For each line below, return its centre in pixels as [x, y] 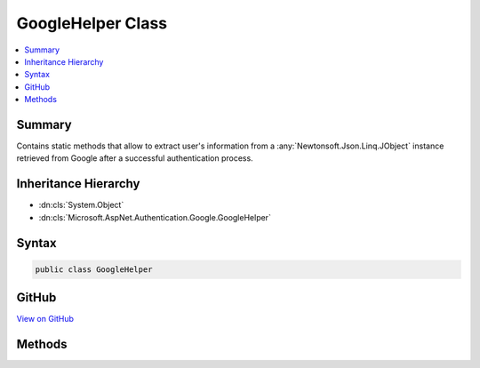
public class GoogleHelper [94, 269]
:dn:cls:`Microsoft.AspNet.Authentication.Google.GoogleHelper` [155, 217]
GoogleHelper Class [92, 23]
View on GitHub [45, 319]
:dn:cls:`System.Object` [81, 205]
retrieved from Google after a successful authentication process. [135, 158]
